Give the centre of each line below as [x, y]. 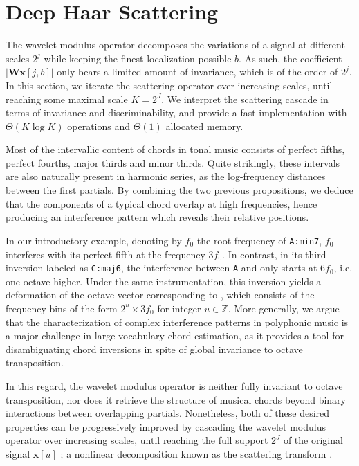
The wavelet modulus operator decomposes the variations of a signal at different [175, 45]
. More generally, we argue [284, 308]
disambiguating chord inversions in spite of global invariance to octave [154, 349]
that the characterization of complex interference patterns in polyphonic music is [177, 322]
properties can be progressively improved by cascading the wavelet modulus [166, 426]
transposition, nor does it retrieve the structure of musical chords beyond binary [176, 399]
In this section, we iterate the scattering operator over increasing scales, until [169, 85]
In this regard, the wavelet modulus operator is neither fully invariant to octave [174, 385]
